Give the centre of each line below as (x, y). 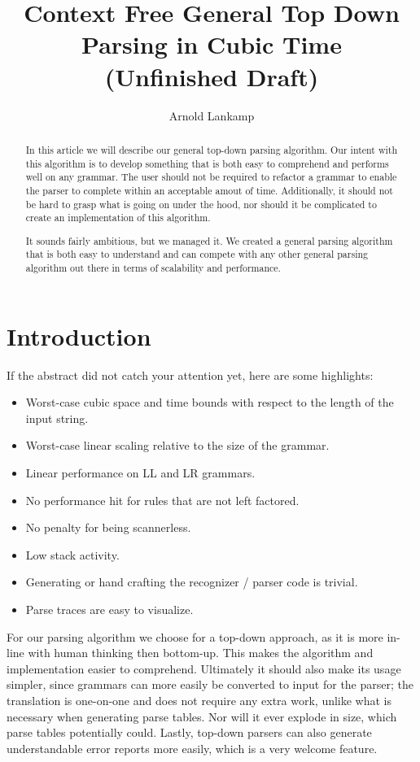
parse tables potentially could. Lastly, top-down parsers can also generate (189, 732)
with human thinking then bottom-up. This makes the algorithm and (201, 653)
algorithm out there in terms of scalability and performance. (153, 268)
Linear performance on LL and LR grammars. (140, 472)
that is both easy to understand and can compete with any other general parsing (197, 254)
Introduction (79, 335)
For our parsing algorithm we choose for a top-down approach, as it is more (195, 636)
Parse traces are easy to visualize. (109, 609)
